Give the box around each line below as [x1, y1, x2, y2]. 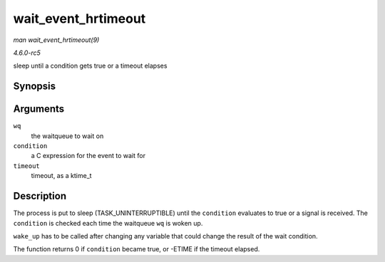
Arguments [13, 103, 65, 115]
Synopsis [13, 80, 56, 93]
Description [13, 190, 67, 202]
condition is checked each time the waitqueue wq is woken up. [13, 219, 203, 227]
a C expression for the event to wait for [31, 152, 146, 160]
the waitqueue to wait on [31, 132, 104, 140]
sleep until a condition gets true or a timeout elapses [13, 61, 168, 70]
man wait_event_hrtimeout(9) [13, 36, 100, 44]
